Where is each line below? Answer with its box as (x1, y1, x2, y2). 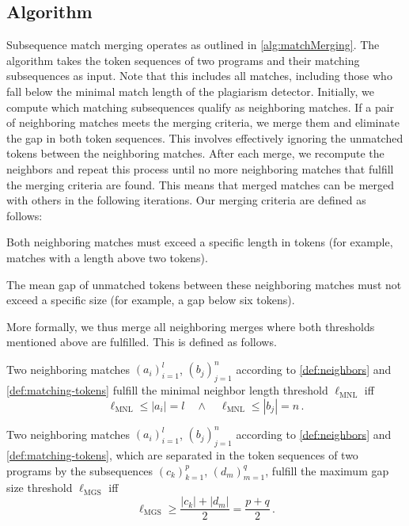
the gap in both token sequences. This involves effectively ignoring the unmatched (6, 129, 403, 146)
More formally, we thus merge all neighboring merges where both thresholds (6, 318, 375, 334)
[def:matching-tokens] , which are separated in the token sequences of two (6, 447, 358, 463)
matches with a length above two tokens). (6, 249, 208, 265)
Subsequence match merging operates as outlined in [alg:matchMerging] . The (6, 36, 380, 53)
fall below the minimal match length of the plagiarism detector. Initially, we (6, 82, 374, 99)
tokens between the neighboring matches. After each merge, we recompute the (6, 145, 384, 162)
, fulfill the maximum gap (265, 462, 389, 478)
